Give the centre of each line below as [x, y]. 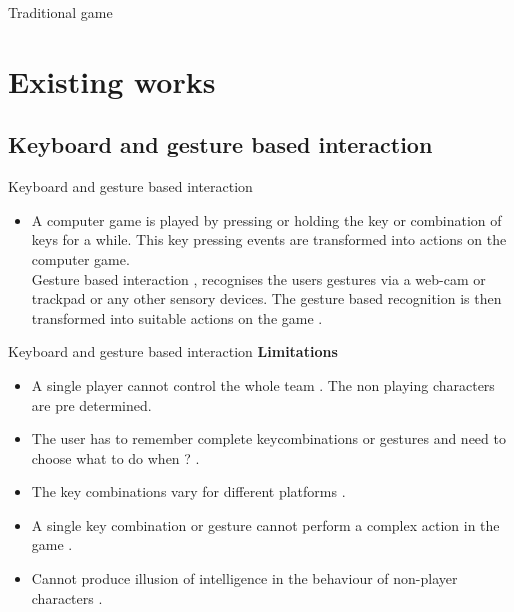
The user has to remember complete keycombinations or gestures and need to [268, 438]
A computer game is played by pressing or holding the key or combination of [266, 219]
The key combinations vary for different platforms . [188, 491]
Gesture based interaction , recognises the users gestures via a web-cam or [258, 278]
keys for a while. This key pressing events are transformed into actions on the [269, 239]
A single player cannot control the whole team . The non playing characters [263, 384]
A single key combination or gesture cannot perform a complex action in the [265, 524]
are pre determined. [91, 404]
